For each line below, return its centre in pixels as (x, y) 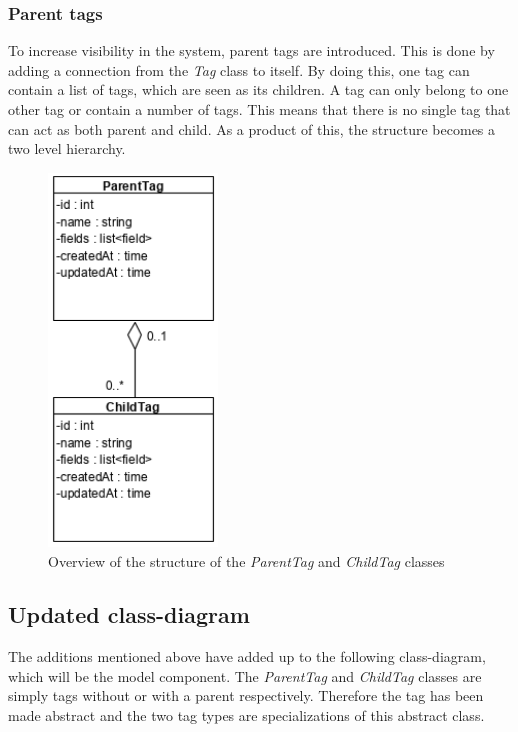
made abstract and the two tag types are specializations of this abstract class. (246, 715)
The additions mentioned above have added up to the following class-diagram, (247, 656)
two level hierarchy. (67, 148)
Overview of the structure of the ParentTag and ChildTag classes (246, 560)
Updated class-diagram (129, 614)
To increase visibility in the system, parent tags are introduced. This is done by (251, 50)
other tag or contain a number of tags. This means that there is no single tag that (259, 109)
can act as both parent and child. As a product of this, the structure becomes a (252, 128)
